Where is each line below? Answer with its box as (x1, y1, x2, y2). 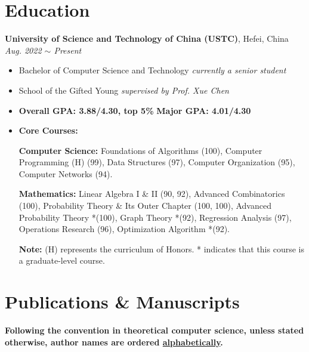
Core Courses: (18, 124, 78, 137)
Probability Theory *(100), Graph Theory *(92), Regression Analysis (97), (18, 211, 292, 223)
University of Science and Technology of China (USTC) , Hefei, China (5, 32, 289, 45)
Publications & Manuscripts (5, 289, 240, 314)
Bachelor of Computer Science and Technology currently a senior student (18, 64, 286, 76)
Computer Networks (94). (18, 167, 113, 180)
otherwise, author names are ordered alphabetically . (5, 335, 223, 348)
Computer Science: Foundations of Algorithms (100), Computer (18, 144, 262, 156)
